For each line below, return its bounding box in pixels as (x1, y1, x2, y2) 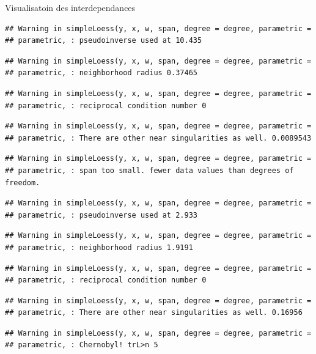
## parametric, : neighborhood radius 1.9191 (5, 243, 193, 252)
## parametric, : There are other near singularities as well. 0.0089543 (5, 133, 312, 142)
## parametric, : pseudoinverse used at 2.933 (5, 210, 197, 219)
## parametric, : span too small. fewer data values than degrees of (5, 166, 294, 175)
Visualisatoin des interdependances (5, 1, 136, 13)
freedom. (5, 178, 40, 187)
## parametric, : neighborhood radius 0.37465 (5, 68, 197, 78)
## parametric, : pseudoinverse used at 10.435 (5, 36, 202, 45)
